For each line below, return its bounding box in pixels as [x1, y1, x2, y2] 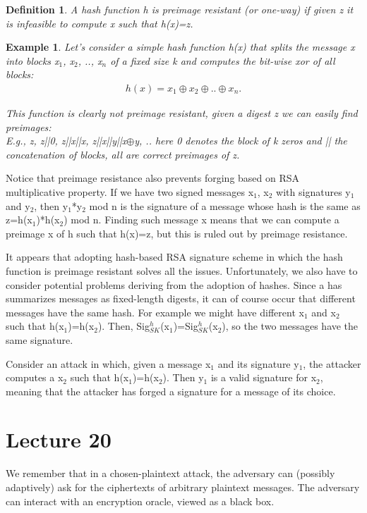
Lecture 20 [6, 425, 112, 454]
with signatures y [276, 184, 351, 199]
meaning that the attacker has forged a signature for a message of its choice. [6, 383, 336, 398]
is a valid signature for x [210, 370, 317, 385]
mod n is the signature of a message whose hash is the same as [89, 198, 361, 213]
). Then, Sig [97, 319, 150, 333]
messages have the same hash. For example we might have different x [6, 304, 304, 319]
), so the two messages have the [222, 319, 359, 333]
